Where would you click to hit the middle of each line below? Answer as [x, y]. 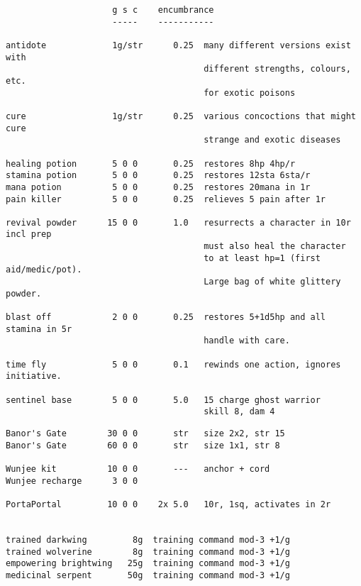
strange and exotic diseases [272, 140]
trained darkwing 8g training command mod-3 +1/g [148, 540]
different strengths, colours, [277, 69]
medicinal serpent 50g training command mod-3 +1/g [148, 575]
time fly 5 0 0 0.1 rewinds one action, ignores [173, 364]
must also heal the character [275, 247]
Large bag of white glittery [272, 282]
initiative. [34, 376]
